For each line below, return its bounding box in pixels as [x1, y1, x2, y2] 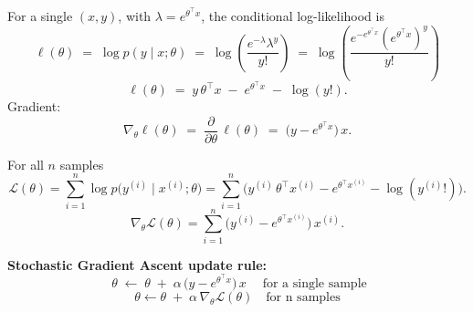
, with [118, 6, 152, 25]
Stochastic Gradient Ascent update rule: [7, 255, 267, 274]
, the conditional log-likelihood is [201, 6, 384, 25]
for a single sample [262, 276, 367, 290]
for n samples [266, 290, 341, 304]
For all [7, 154, 44, 173]
